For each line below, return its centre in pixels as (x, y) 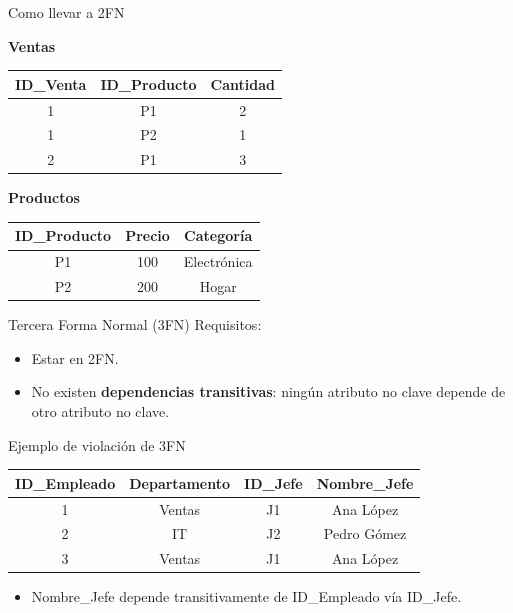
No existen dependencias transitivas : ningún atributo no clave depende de (268, 391)
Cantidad (242, 83)
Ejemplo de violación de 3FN (97, 444)
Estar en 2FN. (75, 357)
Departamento (180, 482)
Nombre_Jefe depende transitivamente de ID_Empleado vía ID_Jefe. (246, 596)
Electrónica (218, 261)
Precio (147, 235)
